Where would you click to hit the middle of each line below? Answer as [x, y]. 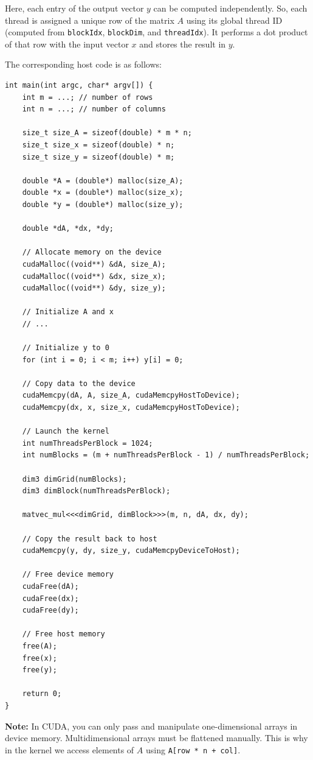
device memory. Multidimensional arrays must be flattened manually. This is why [156, 738]
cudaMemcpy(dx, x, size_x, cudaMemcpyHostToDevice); [131, 408]
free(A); [40, 646]
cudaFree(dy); [50, 610]
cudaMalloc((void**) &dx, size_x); [94, 276]
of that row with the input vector [67, 44]
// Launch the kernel [66, 431]
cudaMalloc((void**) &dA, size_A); [94, 264]
